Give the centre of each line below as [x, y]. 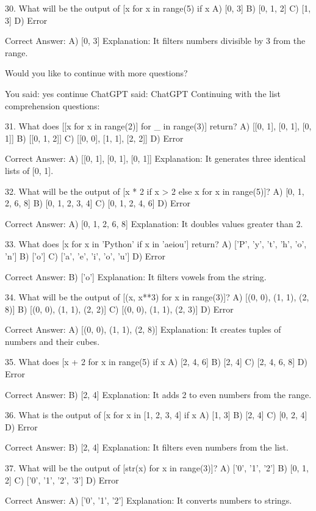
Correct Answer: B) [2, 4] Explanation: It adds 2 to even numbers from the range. [158, 394]
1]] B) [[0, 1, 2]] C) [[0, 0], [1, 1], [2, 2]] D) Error [94, 138]
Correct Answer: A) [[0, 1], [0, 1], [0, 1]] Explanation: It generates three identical [155, 158]
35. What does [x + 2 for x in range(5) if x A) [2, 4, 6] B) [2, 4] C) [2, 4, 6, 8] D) [156, 362]
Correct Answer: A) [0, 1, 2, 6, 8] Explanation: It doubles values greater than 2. [154, 223]
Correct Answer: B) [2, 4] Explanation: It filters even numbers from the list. [147, 447]
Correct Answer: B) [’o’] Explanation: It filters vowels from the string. [136, 276]
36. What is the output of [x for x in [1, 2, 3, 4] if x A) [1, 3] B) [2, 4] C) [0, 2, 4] [156, 415]
